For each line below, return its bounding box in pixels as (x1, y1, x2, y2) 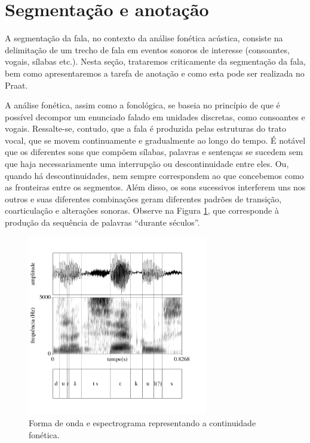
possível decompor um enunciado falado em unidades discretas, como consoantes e (5, 110, 305, 123)
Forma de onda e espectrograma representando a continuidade (29, 417, 256, 429)
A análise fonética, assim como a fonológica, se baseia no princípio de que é (5, 99, 280, 111)
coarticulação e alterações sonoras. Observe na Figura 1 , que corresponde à (5, 204, 279, 217)
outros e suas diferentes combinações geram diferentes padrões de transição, (5, 192, 282, 205)
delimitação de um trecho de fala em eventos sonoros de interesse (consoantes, (5, 43, 290, 56)
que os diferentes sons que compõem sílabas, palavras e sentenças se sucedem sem (5, 145, 303, 158)
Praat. (5, 78, 28, 91)
